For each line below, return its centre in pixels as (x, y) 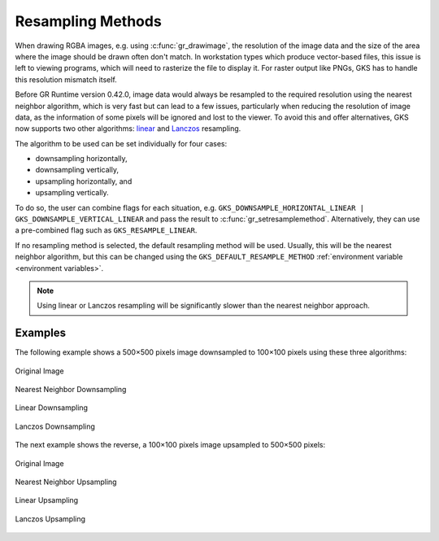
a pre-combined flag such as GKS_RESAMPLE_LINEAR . (106, 230)
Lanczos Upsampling (50, 519)
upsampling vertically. (72, 193)
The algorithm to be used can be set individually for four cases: (121, 143)
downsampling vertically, (77, 170)
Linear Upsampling (47, 500)
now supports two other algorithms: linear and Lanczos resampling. (128, 129)
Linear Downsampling (52, 408)
